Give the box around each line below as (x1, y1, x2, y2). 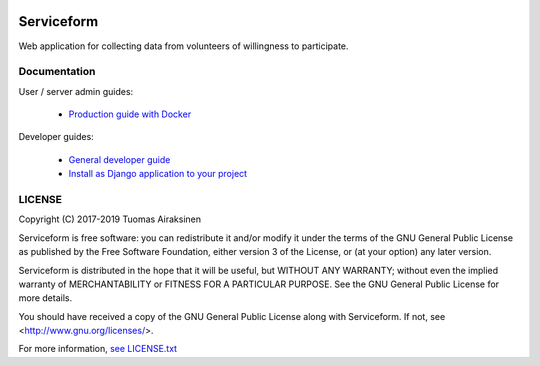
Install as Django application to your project (68, 168, 248, 180)
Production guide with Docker (68, 108, 192, 120)
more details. (18, 292, 73, 304)
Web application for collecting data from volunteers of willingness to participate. (18, 40, 349, 52)
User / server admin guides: (18, 85, 134, 97)
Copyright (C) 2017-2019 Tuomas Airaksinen (18, 213, 202, 225)
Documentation (18, 65, 96, 79)
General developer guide (68, 153, 171, 165)
